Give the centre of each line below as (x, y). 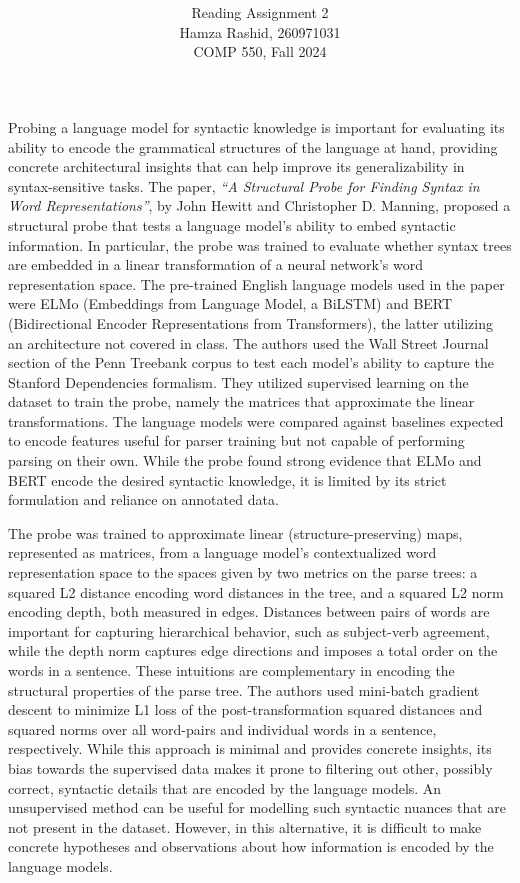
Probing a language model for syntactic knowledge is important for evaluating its (256, 126)
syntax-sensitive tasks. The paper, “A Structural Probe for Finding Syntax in (244, 185)
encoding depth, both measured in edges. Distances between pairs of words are (249, 611)
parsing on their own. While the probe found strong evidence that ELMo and (245, 460)
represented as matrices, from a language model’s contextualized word (222, 552)
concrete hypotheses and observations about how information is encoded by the (251, 846)
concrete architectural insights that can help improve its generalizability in (236, 166)
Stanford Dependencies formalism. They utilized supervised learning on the (238, 381)
